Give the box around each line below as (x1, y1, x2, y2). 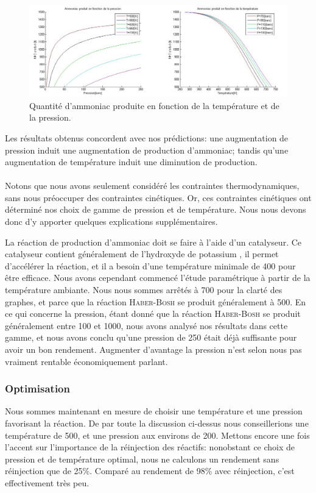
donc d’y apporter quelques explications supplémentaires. (5, 215, 218, 228)
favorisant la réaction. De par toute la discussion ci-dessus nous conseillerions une (5, 417, 309, 429)
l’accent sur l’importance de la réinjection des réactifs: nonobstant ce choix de (5, 441, 295, 453)
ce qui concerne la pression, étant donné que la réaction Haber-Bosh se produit (5, 307, 301, 320)
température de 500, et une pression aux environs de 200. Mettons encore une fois (5, 428, 310, 441)
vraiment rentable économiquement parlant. (5, 355, 168, 367)
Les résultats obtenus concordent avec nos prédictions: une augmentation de (5, 131, 289, 144)
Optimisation (5, 381, 70, 396)
